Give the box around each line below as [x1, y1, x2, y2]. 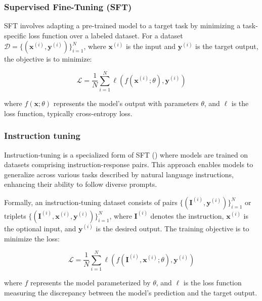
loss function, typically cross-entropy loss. [4, 108, 133, 118]
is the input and [125, 41, 176, 52]
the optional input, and [4, 223, 76, 233]
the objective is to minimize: [4, 54, 92, 64]
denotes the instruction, [150, 210, 224, 221]
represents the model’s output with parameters [53, 98, 199, 109]
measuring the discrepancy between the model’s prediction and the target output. [4, 287, 257, 297]
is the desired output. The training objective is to [96, 223, 249, 233]
